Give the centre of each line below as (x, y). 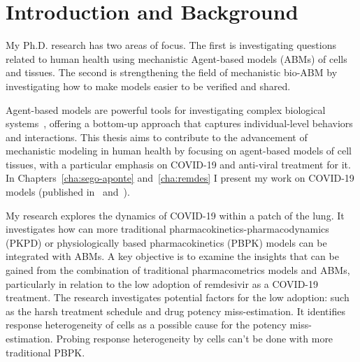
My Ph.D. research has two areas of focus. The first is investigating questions (171, 45)
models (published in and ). (68, 192)
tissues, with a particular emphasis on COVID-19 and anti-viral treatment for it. (178, 164)
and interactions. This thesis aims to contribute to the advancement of (157, 137)
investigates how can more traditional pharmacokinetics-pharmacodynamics (167, 229)
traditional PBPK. (45, 352)
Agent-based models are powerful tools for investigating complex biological (166, 109)
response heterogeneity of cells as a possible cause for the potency (146, 325)
